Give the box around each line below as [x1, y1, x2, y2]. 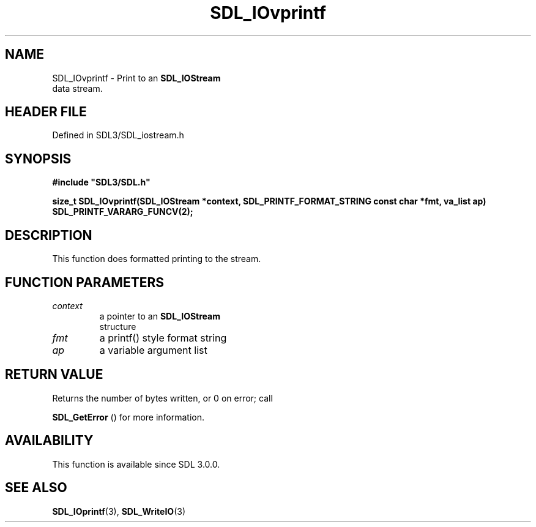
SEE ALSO [5, 480, 67, 496]
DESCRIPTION [5, 227, 92, 243]
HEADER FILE [5, 104, 87, 120]
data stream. [52, 83, 103, 94]
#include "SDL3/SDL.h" [52, 177, 151, 188]
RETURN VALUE [5, 367, 103, 383]
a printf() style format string [99, 331, 227, 344]
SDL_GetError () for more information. [52, 411, 205, 422]
